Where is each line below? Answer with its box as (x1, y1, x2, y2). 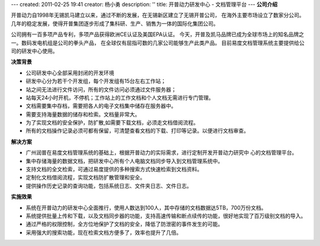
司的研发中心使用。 (11, 47, 58, 55)
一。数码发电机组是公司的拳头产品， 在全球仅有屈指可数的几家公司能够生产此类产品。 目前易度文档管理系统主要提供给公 (11, 39, 305, 46)
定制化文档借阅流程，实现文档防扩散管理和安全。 (25, 174, 145, 181)
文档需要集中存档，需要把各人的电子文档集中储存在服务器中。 (25, 103, 177, 110)
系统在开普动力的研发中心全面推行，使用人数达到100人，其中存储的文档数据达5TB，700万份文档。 (25, 204, 267, 211)
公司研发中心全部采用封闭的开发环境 (25, 69, 114, 76)
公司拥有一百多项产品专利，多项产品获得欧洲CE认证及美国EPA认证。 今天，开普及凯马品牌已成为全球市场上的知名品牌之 (11, 31, 305, 38)
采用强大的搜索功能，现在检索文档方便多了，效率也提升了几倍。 (25, 229, 182, 236)
